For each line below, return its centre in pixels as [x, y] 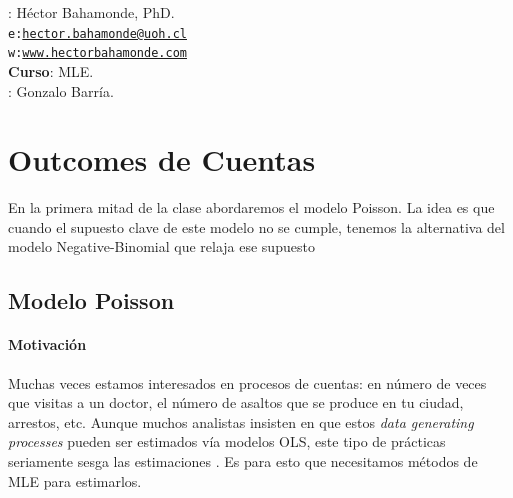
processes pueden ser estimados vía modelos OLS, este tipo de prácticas [227, 441]
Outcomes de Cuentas [162, 159]
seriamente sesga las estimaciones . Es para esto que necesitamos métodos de [243, 460]
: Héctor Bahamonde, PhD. [91, 12]
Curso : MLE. [51, 70]
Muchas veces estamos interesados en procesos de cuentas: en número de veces [247, 382]
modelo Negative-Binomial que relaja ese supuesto [161, 246]
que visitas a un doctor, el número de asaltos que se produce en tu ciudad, [236, 402]
